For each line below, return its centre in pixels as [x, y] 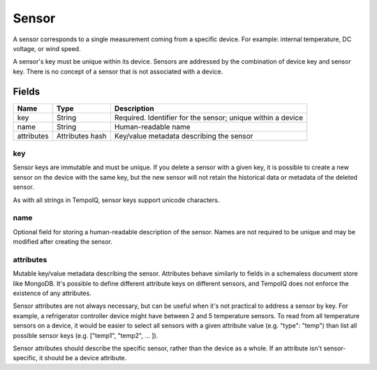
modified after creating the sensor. [63, 242]
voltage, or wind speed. [47, 48]
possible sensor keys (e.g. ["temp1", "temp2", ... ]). [86, 335]
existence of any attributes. [52, 293]
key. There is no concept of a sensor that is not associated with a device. [118, 71]
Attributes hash [82, 136]
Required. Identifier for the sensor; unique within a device [209, 118]
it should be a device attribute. [83, 358]
